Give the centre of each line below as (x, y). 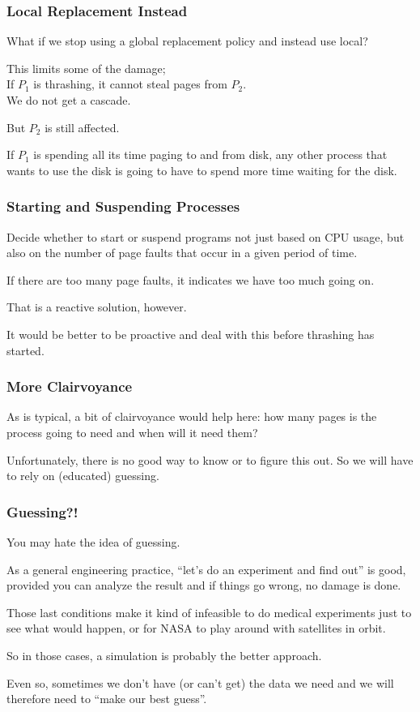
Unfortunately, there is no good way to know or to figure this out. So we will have (210, 459)
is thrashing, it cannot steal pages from (130, 84)
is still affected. (82, 127)
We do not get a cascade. (69, 100)
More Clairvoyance (70, 386)
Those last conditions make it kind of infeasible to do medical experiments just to (209, 612)
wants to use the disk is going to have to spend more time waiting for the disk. (202, 170)
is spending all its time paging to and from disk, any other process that (210, 154)
